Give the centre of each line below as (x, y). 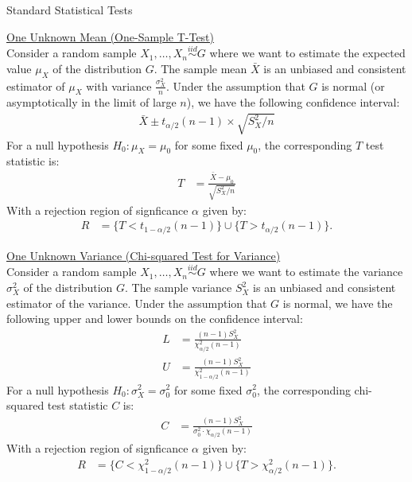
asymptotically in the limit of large (91, 102)
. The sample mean (200, 68)
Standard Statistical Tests (70, 10)
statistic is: (33, 161)
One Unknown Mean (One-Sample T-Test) (111, 36)
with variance (119, 86)
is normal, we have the (338, 303)
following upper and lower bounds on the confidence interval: (155, 319)
